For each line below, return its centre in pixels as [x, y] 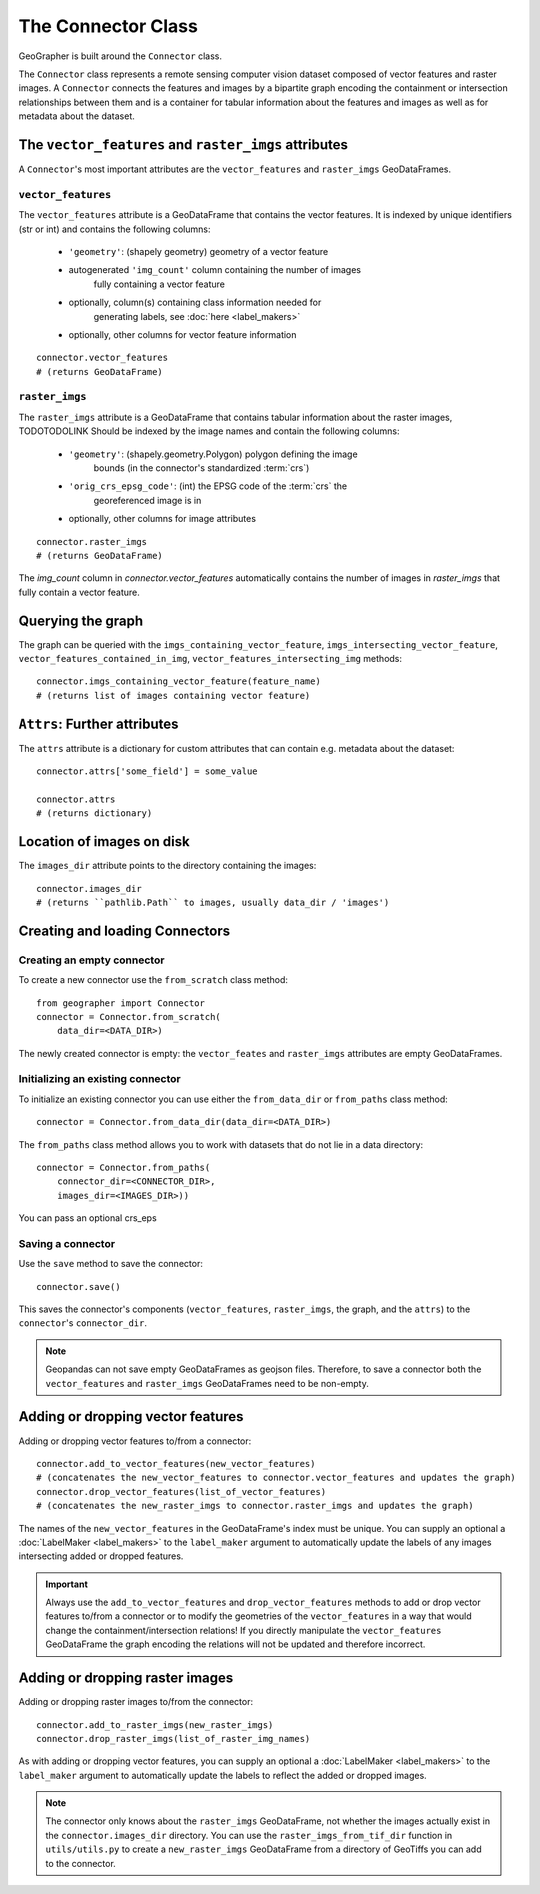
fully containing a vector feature [159, 284]
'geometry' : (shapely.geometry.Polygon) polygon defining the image [213, 454]
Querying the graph [81, 620]
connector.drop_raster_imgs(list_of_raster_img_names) [173, 1738]
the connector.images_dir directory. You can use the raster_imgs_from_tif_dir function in [249, 1835]
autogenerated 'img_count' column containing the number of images [215, 270]
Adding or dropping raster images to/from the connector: [136, 1702]
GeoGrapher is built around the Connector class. [120, 56]
